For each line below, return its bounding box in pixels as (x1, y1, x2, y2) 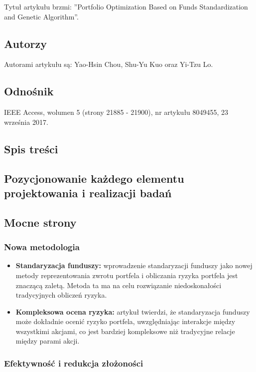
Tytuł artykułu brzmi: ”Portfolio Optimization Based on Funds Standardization (4, 1, 248, 11)
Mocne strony (4, 214, 77, 230)
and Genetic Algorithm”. (4, 11, 79, 21)
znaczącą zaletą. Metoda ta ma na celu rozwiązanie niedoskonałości (15, 280, 222, 290)
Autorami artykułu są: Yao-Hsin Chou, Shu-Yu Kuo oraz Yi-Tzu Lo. (4, 59, 213, 69)
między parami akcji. (15, 336, 80, 346)
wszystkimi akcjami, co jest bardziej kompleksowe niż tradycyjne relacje (15, 326, 235, 336)
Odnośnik (4, 83, 54, 99)
